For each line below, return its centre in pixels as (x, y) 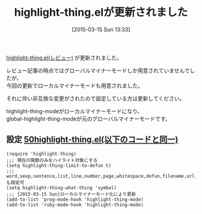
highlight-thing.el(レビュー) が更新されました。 (64, 57)
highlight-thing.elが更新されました (101, 12)
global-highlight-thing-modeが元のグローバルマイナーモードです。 (88, 119)
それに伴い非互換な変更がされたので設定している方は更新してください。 (96, 98)
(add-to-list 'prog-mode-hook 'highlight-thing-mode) (75, 200)
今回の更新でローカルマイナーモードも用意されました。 (75, 86)
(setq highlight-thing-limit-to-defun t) (59, 165)
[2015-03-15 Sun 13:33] (101, 29)
